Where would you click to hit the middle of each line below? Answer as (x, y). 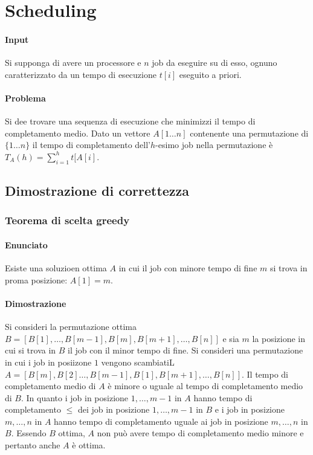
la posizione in (279, 338)
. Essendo (29, 433)
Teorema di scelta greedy (67, 220)
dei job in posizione (114, 409)
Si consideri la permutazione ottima (71, 327)
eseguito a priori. (210, 74)
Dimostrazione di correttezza (97, 191)
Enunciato (26, 244)
